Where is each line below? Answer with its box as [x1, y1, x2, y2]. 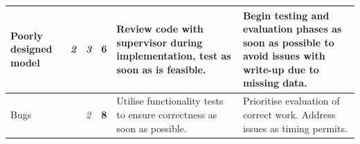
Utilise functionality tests [116, 93, 224, 108]
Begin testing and [242, 8, 330, 22]
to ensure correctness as [116, 107, 217, 121]
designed [10, 42, 53, 56]
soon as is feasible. [116, 62, 206, 76]
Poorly [10, 28, 43, 42]
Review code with [116, 21, 204, 36]
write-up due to [242, 62, 319, 76]
